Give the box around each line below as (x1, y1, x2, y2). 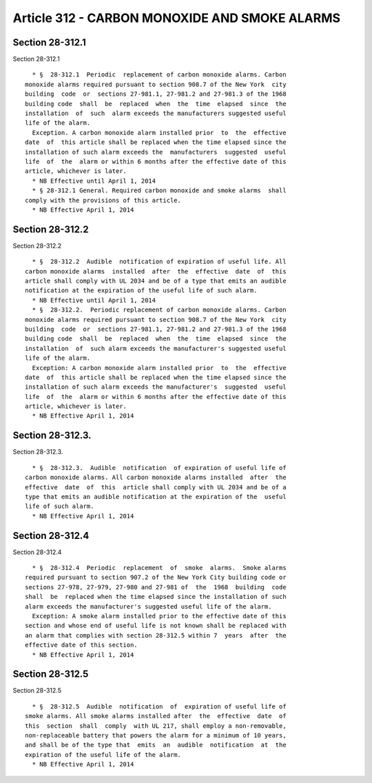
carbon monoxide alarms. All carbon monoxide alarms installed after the (25, 474, 287, 482)
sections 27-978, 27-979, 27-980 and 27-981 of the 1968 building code (25, 583, 287, 591)
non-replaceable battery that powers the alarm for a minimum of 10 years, (25, 731, 287, 739)
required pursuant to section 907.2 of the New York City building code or (25, 573, 287, 582)
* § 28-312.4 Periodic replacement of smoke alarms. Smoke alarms (32, 564, 287, 572)
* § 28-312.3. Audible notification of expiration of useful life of (32, 464, 287, 471)
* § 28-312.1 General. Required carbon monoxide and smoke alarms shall (32, 187, 287, 194)
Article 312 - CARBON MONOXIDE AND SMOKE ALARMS (12, 10, 341, 26)
